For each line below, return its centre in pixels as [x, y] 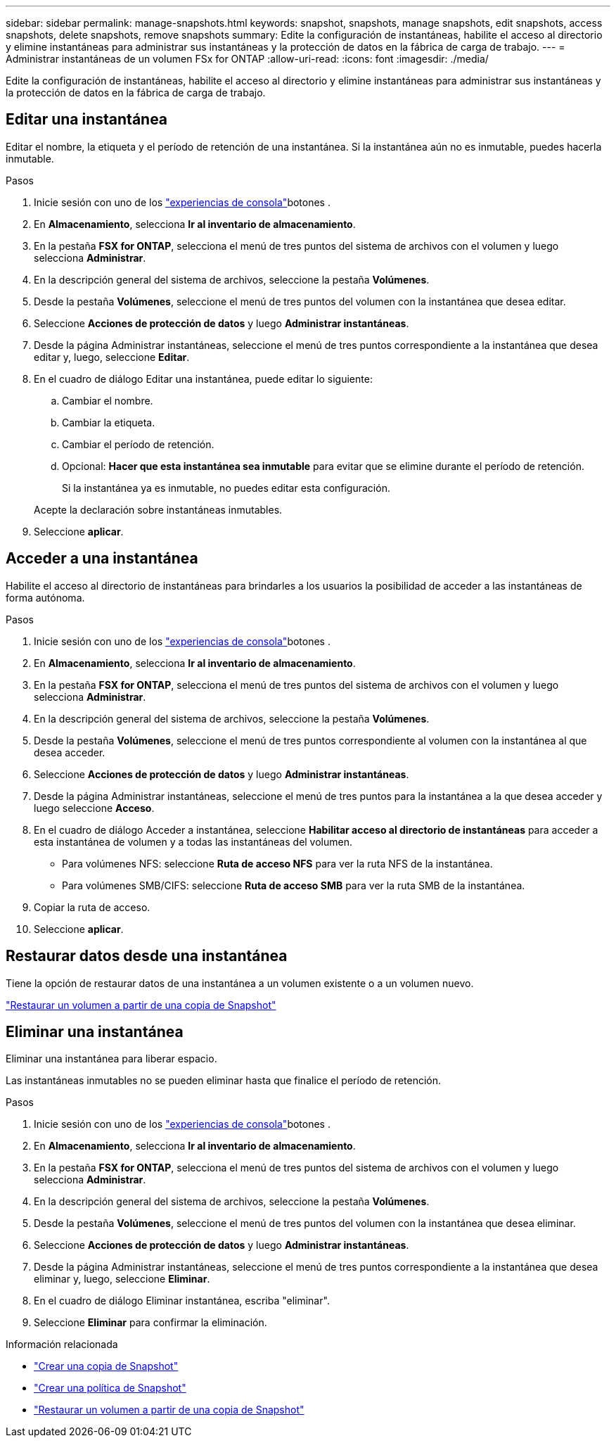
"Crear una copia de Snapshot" [106, 1366]
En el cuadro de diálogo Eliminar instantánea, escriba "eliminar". [182, 1301]
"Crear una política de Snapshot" [110, 1388]
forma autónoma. [45, 597]
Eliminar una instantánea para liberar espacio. [111, 1059]
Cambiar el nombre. [108, 400]
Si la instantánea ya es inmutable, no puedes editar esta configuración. [226, 488]
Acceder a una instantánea [102, 559]
